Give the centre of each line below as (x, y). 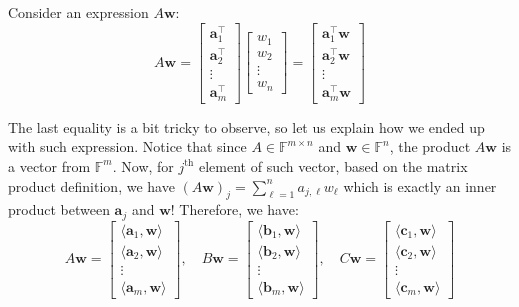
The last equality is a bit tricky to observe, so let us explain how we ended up (246, 126)
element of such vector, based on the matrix (333, 165)
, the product (430, 146)
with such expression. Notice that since (127, 146)
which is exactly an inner (420, 185)
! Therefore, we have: (234, 209)
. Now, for (143, 165)
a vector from (49, 165)
